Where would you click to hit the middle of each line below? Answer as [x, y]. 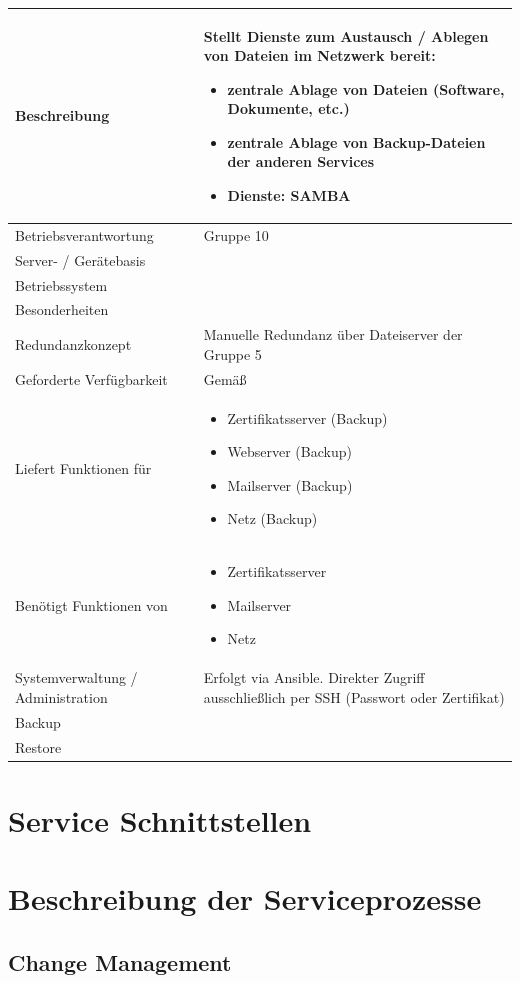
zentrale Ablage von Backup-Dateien [356, 141]
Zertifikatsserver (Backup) [307, 417]
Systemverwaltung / [76, 677]
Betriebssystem [61, 284]
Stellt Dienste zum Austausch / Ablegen [346, 35]
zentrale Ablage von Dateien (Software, [366, 88]
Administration [61, 696]
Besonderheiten [62, 309]
